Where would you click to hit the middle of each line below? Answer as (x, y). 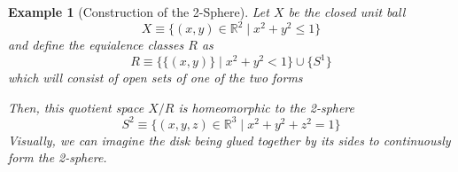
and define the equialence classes (96, 45)
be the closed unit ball (347, 12)
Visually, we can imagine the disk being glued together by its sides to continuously (229, 140)
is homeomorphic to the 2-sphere (267, 107)
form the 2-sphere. (58, 157)
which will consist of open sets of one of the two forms (155, 78)
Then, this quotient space (76, 107)
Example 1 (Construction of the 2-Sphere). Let (139, 12)
